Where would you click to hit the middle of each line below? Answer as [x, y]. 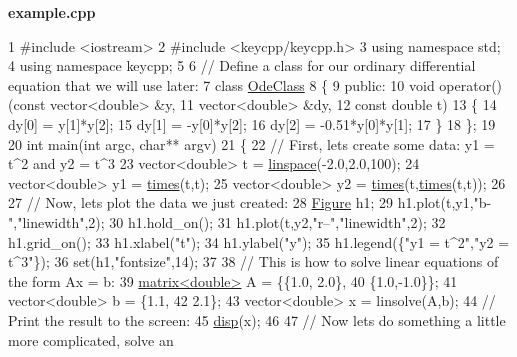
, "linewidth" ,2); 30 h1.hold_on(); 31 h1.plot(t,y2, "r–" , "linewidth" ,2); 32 [229, 221]
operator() [471, 84]
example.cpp [52, 12]
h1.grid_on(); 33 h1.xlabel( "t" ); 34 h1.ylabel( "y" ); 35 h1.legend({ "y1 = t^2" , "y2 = [259, 241]
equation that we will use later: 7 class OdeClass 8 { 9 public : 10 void [221, 84]
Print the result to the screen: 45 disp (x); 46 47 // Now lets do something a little [257, 319]
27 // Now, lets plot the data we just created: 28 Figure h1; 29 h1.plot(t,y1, [241, 202]
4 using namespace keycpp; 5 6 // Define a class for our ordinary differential [242, 65]
